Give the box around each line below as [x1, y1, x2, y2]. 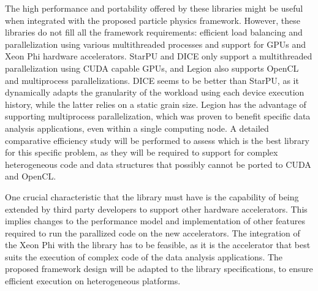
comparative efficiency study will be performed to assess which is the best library [5, 134, 309, 146]
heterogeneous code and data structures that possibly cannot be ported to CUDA [5, 157, 311, 170]
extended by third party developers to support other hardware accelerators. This [5, 202, 308, 215]
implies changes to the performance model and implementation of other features [5, 214, 305, 227]
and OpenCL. [5, 170, 56, 183]
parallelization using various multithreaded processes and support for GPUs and [5, 37, 306, 50]
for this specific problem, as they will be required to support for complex [5, 146, 278, 159]
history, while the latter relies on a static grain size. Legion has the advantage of [5, 97, 306, 110]
